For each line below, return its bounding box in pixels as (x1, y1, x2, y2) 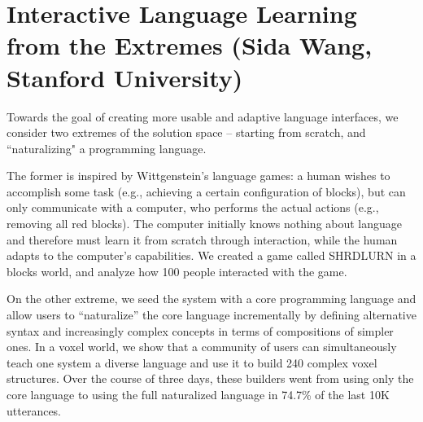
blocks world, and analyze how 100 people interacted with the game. (7, 262, 347, 279)
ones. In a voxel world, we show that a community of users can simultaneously (7, 338, 397, 355)
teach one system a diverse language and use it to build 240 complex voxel (7, 354, 377, 371)
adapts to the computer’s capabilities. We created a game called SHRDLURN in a (7, 247, 416, 264)
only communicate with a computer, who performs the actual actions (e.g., (7, 199, 379, 216)
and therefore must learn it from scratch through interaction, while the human (7, 231, 398, 248)
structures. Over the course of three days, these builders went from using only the (7, 370, 414, 387)
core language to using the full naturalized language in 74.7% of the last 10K (7, 386, 390, 402)
